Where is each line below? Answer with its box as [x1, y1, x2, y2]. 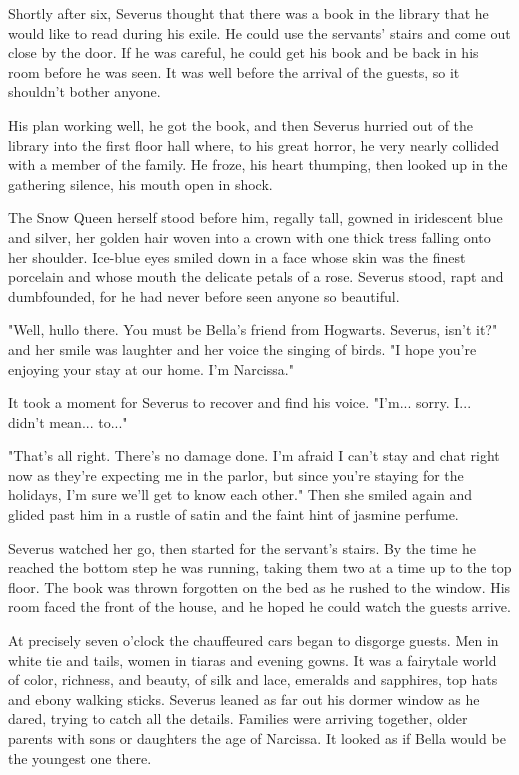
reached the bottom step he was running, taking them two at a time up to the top [8, 557, 512, 578]
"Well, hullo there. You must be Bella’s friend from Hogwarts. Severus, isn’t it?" [8, 319, 498, 340]
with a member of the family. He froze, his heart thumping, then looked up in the [8, 154, 508, 175]
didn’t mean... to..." [8, 411, 128, 432]
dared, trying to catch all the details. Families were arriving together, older [8, 708, 468, 729]
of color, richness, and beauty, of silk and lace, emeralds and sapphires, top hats [8, 669, 498, 690]
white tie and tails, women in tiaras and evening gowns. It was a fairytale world [8, 649, 497, 670]
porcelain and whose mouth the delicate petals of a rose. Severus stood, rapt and [8, 266, 504, 287]
